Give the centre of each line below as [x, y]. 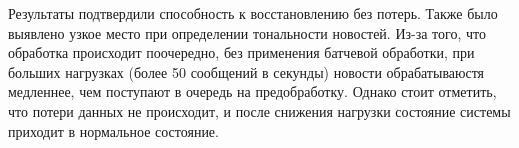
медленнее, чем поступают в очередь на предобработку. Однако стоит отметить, [252, 91]
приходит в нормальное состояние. [113, 130]
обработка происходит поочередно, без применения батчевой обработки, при [241, 52]
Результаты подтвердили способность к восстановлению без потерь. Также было [253, 13]
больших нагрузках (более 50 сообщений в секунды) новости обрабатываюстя [246, 71]
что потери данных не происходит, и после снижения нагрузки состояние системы [259, 110]
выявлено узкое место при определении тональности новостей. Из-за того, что [247, 32]
